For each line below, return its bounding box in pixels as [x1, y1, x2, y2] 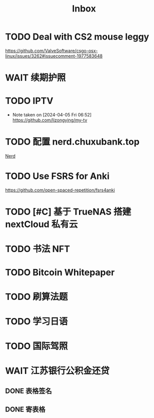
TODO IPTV [5, 95, 53, 106]
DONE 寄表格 [5, 405, 46, 414]
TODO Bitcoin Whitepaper [5, 266, 115, 278]
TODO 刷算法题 [5, 291, 68, 302]
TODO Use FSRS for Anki [5, 170, 110, 182]
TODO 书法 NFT [5, 243, 70, 255]
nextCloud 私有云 [5, 218, 78, 230]
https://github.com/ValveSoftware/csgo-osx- [5, 47, 98, 53]
